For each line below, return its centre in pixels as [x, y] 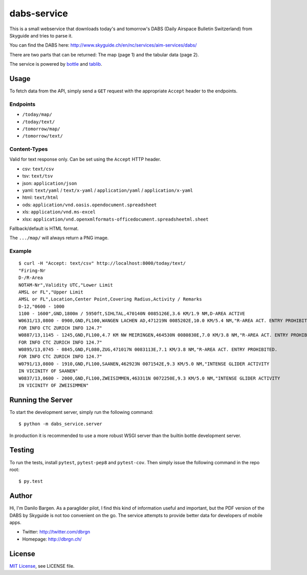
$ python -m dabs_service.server [60, 424]
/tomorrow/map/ [41, 129]
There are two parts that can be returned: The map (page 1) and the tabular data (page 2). [104, 54]
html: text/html [40, 197]
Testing [22, 450]
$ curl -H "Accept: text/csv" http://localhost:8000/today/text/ [102, 263]
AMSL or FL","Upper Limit [51, 292]
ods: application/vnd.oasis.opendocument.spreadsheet [90, 205]
